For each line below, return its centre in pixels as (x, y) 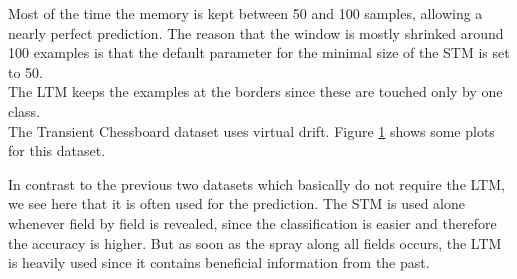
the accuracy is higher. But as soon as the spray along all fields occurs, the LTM (255, 242)
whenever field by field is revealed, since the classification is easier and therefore (252, 222)
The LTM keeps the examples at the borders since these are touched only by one (255, 91)
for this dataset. (57, 150)
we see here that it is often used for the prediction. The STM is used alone (237, 203)
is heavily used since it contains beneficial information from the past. (219, 262)
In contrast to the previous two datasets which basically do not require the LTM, (256, 183)
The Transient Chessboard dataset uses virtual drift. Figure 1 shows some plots (251, 130)
